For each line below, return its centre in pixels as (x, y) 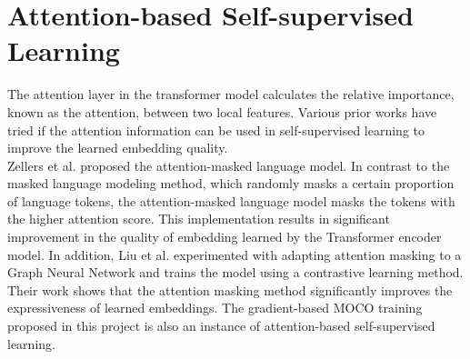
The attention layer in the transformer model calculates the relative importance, (231, 94)
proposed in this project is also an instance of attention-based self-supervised (221, 326)
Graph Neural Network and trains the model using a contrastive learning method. (235, 272)
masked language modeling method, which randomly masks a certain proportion (231, 183)
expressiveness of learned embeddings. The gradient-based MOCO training (215, 308)
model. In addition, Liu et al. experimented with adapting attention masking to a (235, 254)
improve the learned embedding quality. (118, 148)
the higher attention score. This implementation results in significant (199, 219)
